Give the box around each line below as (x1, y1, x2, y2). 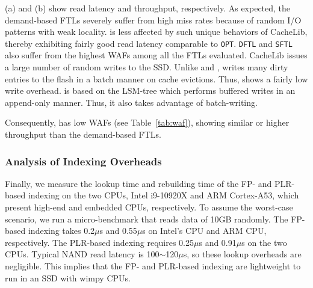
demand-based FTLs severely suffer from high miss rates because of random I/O (5, 13, 302, 26)
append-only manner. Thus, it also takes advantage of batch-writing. (5, 96, 258, 108)
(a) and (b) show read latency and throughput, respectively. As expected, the (5, 2, 291, 14)
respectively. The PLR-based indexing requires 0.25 (5, 236, 194, 248)
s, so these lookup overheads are (183, 248, 302, 260)
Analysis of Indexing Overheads (5, 153, 162, 168)
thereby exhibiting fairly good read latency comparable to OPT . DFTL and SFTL (5, 37, 293, 49)
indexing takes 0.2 (28, 224, 95, 237)
